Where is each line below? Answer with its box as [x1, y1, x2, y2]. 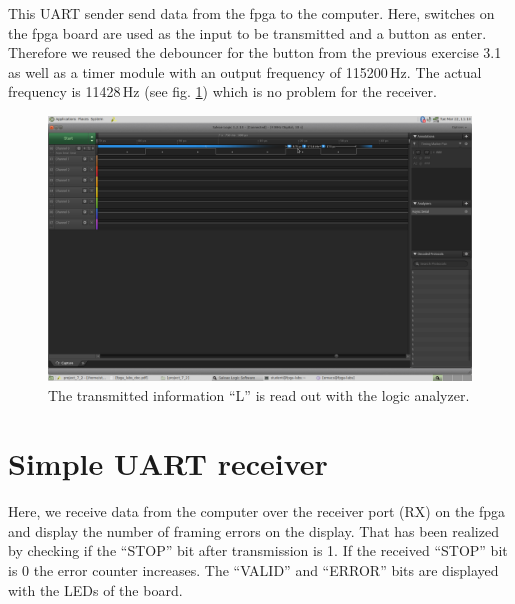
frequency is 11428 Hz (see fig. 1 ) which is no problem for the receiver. [8, 81, 437, 102]
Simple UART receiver [8, 443, 328, 484]
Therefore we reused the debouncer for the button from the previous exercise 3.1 [8, 42, 502, 63]
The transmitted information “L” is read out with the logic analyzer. [48, 384, 470, 405]
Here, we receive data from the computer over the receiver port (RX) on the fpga [8, 501, 506, 522]
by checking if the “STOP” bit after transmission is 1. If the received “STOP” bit [8, 540, 508, 561]
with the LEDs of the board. [8, 579, 183, 600]
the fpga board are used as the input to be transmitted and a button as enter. [8, 22, 487, 43]
